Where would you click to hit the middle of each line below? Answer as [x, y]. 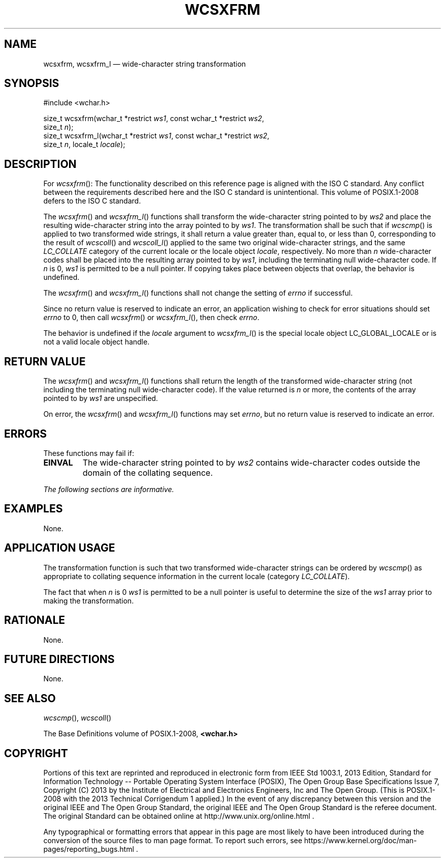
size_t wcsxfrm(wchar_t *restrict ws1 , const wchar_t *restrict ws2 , [154, 119]
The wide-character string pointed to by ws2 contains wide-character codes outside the [251, 462]
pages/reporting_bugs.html [89, 849]
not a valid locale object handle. [97, 342]
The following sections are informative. [109, 489]
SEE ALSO [30, 698]
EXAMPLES [34, 509]
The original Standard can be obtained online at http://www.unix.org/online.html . [179, 816]
